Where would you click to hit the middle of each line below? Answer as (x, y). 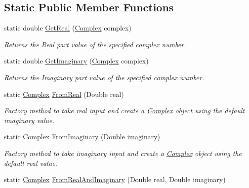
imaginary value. (29, 120)
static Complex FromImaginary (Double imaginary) (82, 137)
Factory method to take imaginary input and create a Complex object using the (123, 153)
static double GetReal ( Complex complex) (68, 28)
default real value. (31, 163)
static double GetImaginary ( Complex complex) (76, 61)
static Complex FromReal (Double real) (64, 94)
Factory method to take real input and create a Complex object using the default (124, 110)
